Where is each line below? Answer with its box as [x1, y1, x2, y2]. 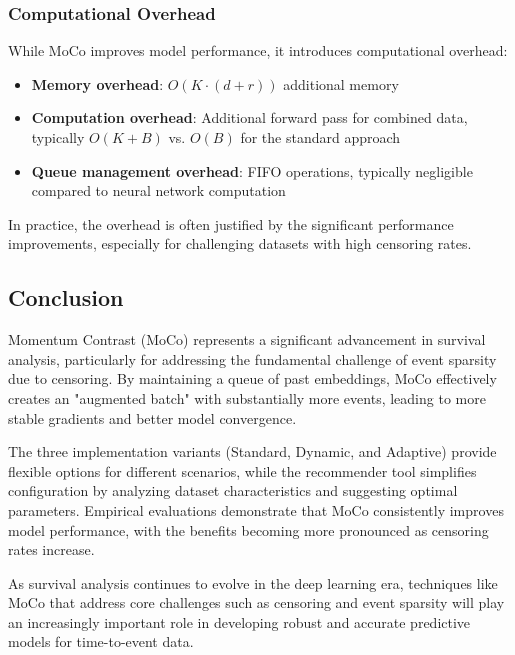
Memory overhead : [31, 73, 164, 94]
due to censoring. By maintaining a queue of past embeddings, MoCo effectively [8, 368, 497, 389]
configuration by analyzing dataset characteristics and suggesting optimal [8, 480, 458, 501]
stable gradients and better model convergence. [8, 407, 297, 428]
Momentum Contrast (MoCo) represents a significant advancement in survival [8, 329, 486, 350]
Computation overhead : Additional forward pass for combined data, [31, 107, 468, 128]
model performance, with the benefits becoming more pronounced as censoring [8, 519, 489, 540]
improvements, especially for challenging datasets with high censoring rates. [8, 233, 472, 254]
